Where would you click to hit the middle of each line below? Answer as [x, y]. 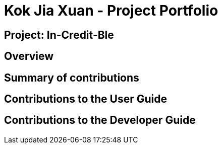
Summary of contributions [72, 78]
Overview [29, 56]
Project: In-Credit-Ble [59, 35]
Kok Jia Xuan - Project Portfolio [111, 11]
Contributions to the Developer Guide [100, 120]
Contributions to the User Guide [86, 99]
